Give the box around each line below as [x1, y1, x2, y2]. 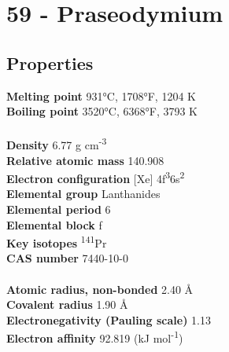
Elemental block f [6, 216, 102, 233]
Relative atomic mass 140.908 [6, 152, 164, 168]
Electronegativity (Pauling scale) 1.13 [6, 311, 211, 328]
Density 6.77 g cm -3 [6, 134, 107, 153]
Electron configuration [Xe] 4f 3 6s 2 [6, 168, 185, 186]
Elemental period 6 [6, 201, 111, 218]
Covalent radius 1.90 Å [6, 296, 128, 313]
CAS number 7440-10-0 [6, 250, 128, 266]
